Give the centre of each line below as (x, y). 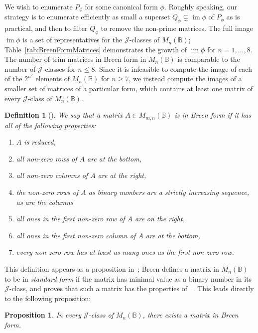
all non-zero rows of (47, 158)
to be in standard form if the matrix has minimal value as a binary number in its (128, 278)
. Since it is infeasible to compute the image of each (173, 69)
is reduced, (40, 142)
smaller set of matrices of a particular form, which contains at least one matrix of (129, 88)
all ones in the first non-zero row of (70, 219)
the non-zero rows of (47, 192)
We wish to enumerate (39, 6)
